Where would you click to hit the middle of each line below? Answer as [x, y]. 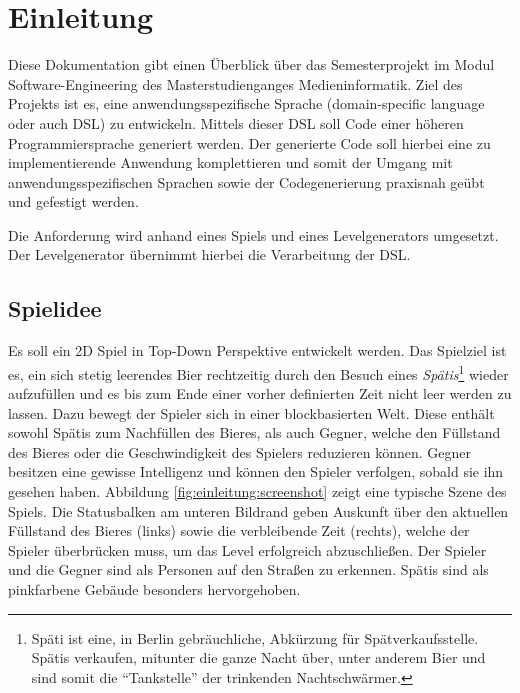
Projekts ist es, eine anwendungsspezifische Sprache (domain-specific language [246, 103]
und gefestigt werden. [73, 201]
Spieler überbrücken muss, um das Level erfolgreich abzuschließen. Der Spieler [247, 549]
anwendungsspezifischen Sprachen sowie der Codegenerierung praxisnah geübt [246, 181]
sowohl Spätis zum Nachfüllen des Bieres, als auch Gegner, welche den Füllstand [254, 432]
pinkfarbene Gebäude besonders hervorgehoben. [154, 589]
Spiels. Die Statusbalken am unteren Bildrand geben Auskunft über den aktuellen [258, 510]
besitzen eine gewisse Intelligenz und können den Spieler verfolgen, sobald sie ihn [256, 471]
